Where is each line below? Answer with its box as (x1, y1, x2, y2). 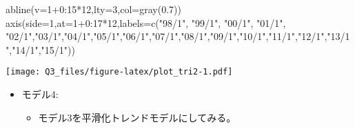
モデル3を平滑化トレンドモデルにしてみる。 (38, 110, 236, 124)
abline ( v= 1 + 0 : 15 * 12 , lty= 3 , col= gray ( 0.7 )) (6, 2, 181, 16)
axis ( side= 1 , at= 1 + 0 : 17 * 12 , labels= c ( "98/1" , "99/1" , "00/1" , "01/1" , (6, 15, 286, 30)
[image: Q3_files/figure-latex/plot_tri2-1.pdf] (6, 67, 233, 77)
